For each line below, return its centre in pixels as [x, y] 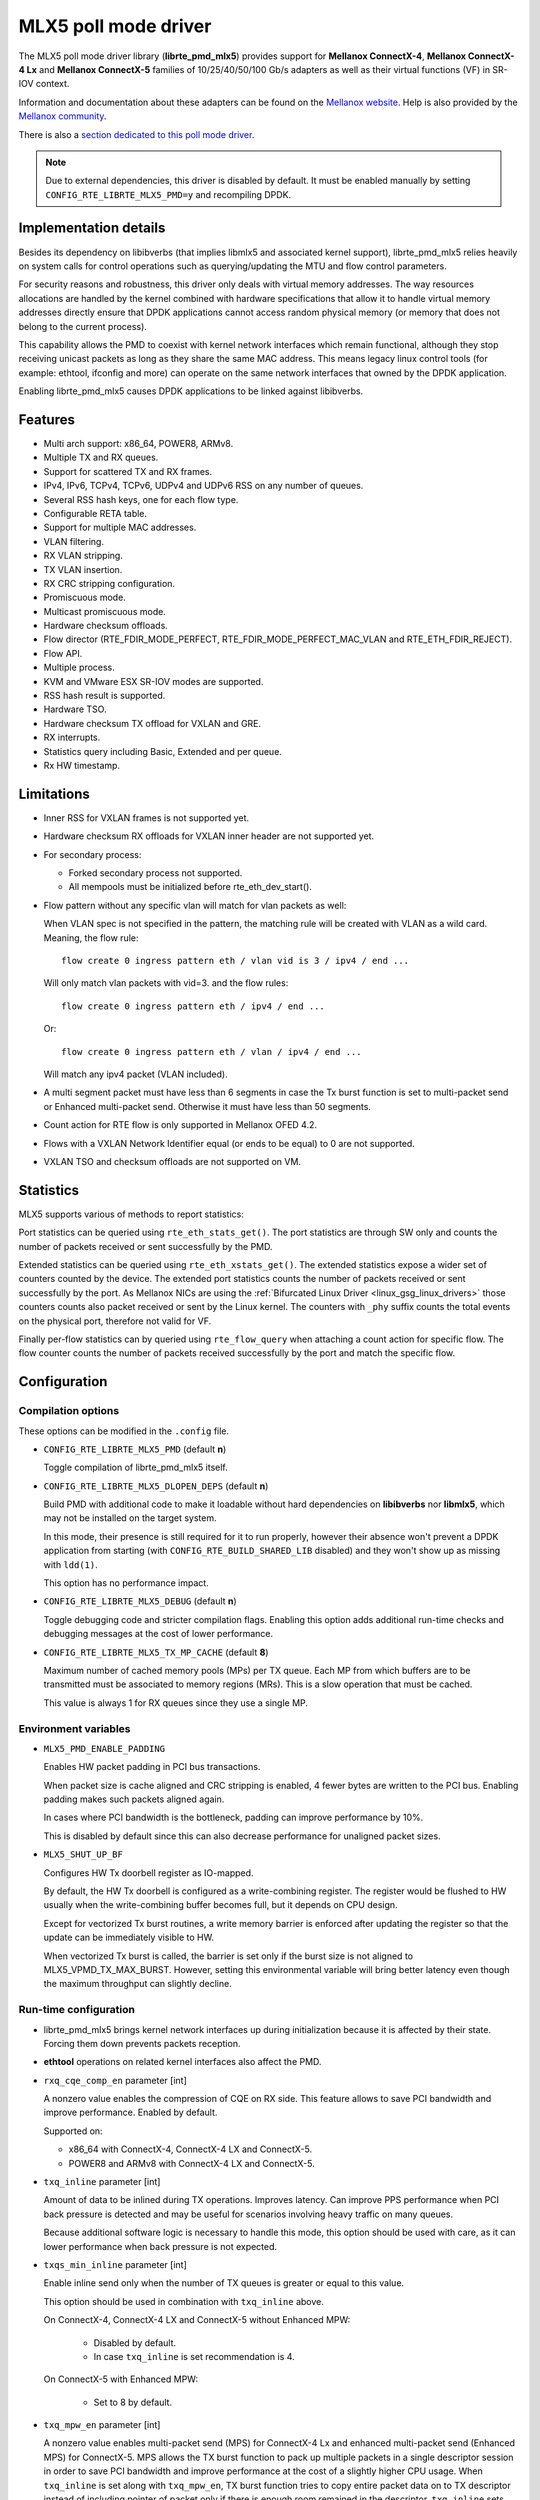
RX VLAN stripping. [83, 556]
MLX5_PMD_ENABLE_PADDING [104, 1748]
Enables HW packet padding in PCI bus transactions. [152, 1767]
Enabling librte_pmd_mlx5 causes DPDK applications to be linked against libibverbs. [191, 391]
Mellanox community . [62, 116]
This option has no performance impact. [126, 1583]
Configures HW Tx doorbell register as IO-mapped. [148, 1872]
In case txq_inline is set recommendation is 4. [194, 2356]
